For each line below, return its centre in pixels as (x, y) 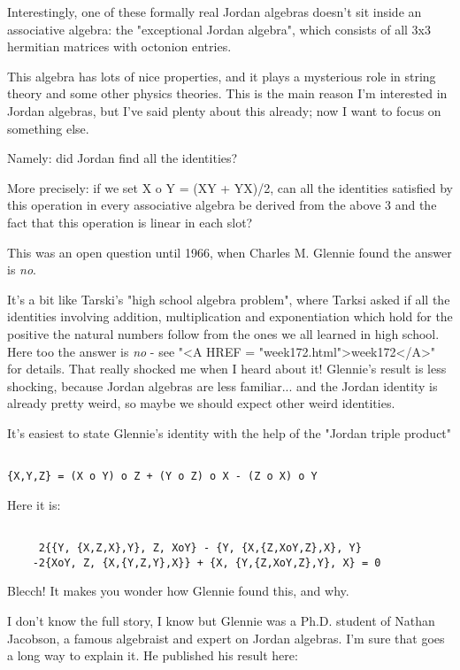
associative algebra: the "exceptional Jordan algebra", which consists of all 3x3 (219, 29)
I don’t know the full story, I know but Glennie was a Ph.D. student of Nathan (221, 620)
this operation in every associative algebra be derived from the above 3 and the (222, 205)
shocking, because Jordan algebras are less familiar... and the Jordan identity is (222, 385)
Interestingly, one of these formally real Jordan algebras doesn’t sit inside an (215, 12)
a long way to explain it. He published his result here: (153, 655)
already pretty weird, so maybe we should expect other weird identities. (201, 403)
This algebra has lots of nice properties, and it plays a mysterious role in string (222, 76)
